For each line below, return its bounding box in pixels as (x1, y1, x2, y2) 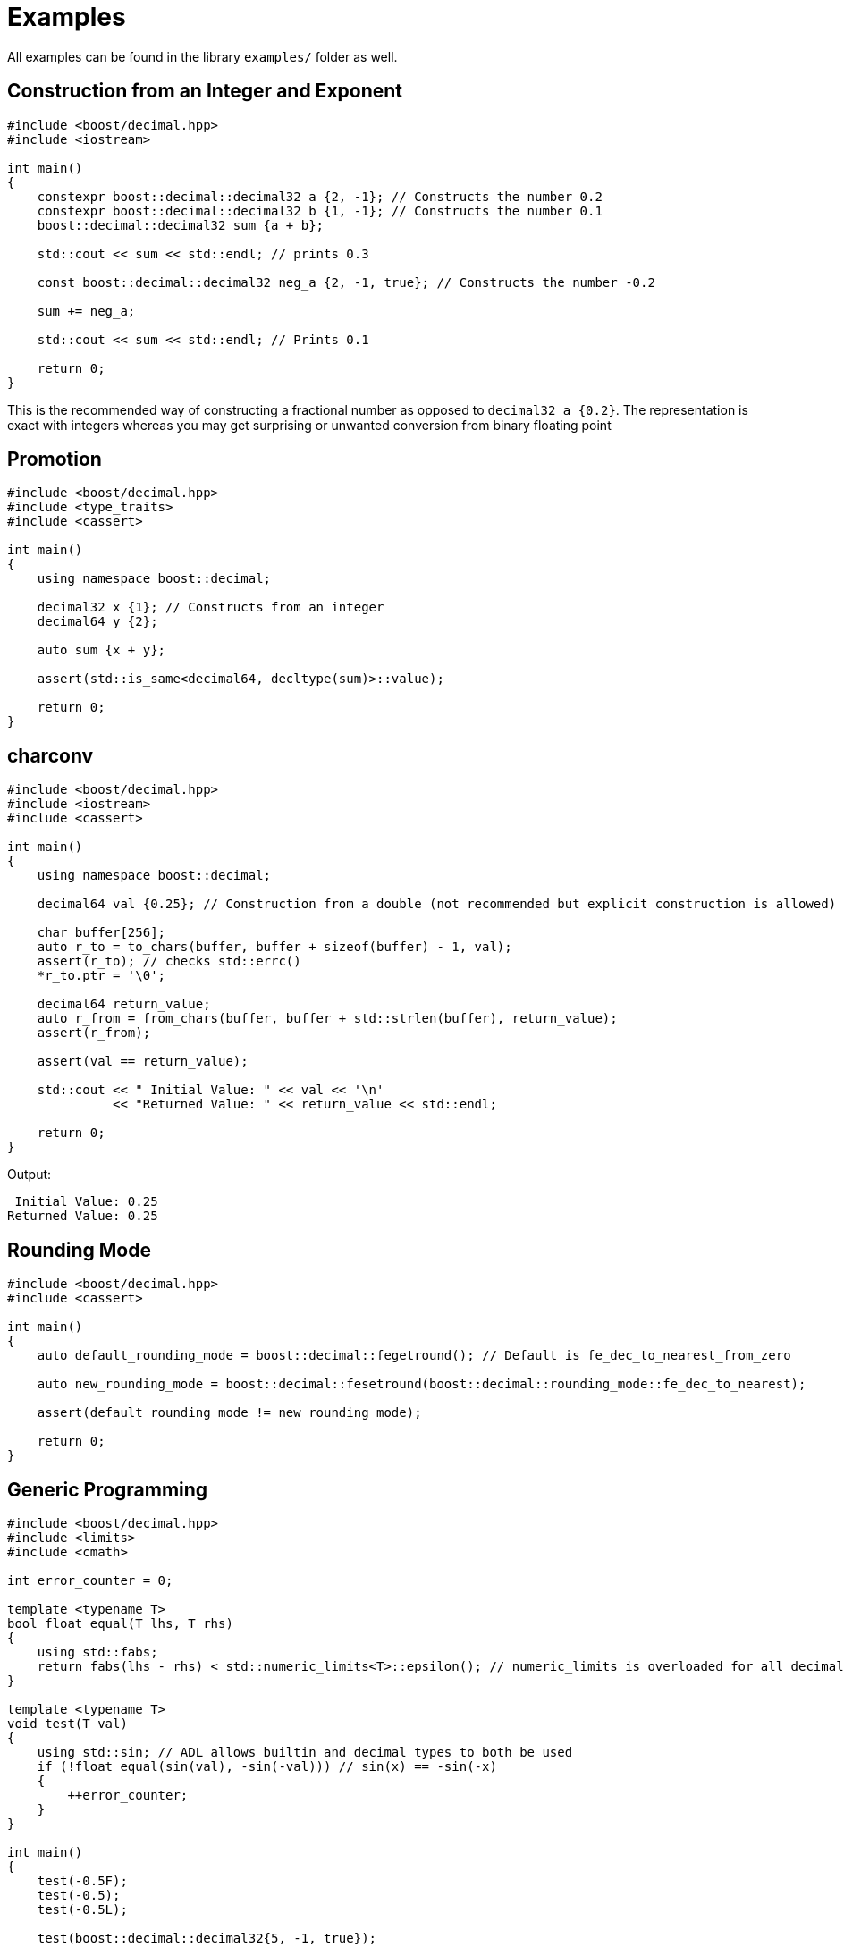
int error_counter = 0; (7, 1572, 173, 1588)
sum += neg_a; (37, 303, 136, 318)
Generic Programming (7, 1478, 208, 1501)
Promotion (7, 448, 102, 471)
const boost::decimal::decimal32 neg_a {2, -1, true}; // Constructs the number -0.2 (37, 274, 655, 290)
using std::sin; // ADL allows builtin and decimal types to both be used (37, 1744, 573, 1759)
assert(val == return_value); (37, 1054, 249, 1069)
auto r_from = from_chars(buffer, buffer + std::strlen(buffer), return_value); (37, 1011, 618, 1026)
